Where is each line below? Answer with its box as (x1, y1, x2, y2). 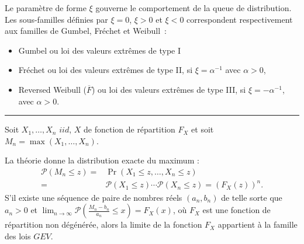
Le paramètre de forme (5, 2, 87, 13)
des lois (5, 229, 31, 242)
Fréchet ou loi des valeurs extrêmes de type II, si (18, 64, 193, 76)
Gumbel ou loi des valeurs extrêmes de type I (18, 44, 181, 56)
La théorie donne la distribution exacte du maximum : (5, 154, 199, 166)
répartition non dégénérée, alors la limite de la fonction (5, 218, 202, 231)
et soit (191, 123, 214, 135)
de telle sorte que (221, 191, 282, 203)
